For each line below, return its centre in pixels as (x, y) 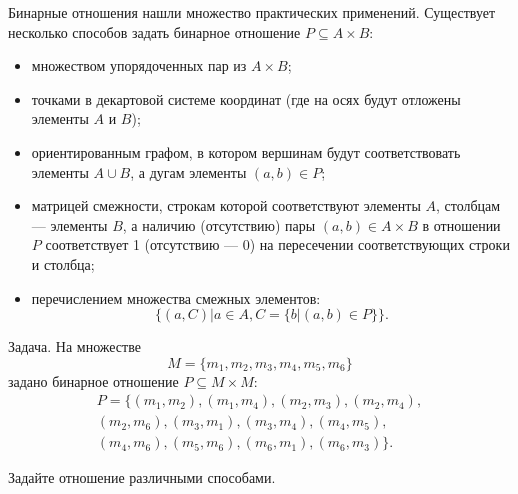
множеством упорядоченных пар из (139, 65)
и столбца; (63, 263)
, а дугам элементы (188, 171)
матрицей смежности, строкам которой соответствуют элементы (226, 205)
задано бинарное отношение (93, 380)
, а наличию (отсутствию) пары (219, 224)
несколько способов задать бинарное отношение (154, 31)
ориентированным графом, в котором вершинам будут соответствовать (246, 151)
